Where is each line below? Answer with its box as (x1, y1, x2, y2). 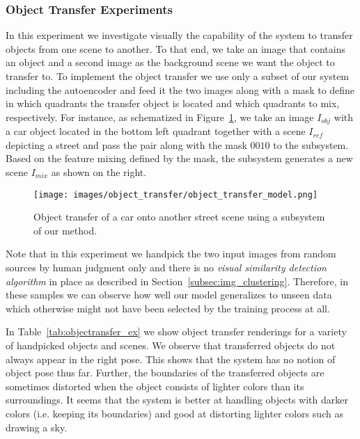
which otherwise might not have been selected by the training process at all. (6, 301, 330, 315)
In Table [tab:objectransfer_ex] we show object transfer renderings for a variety (6, 324, 347, 339)
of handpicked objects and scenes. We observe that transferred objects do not (6, 338, 336, 353)
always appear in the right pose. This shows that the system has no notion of (6, 351, 336, 366)
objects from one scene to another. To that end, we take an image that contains (6, 41, 345, 56)
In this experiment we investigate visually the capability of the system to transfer (6, 28, 353, 42)
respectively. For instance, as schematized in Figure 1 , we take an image (6, 109, 314, 124)
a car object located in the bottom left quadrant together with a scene (6, 124, 306, 138)
